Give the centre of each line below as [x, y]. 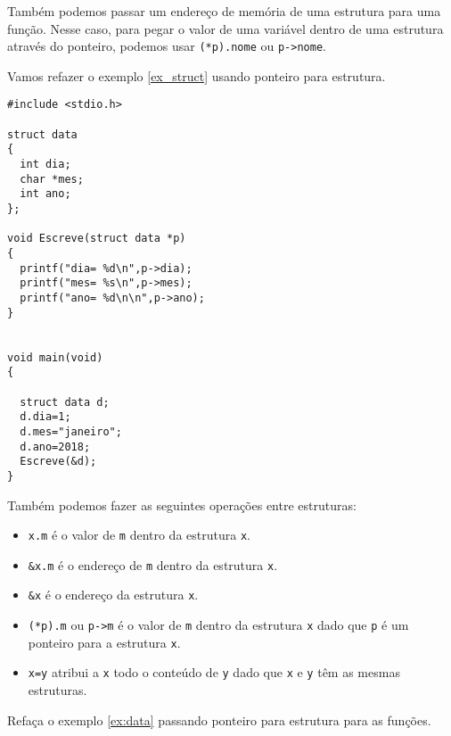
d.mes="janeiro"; [71, 431]
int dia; [45, 165]
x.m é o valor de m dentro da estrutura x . [139, 535]
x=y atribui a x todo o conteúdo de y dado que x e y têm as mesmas [214, 672]
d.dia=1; [45, 417]
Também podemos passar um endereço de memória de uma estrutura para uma [224, 11]
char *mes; [52, 179]
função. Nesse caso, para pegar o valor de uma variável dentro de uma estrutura [225, 28]
